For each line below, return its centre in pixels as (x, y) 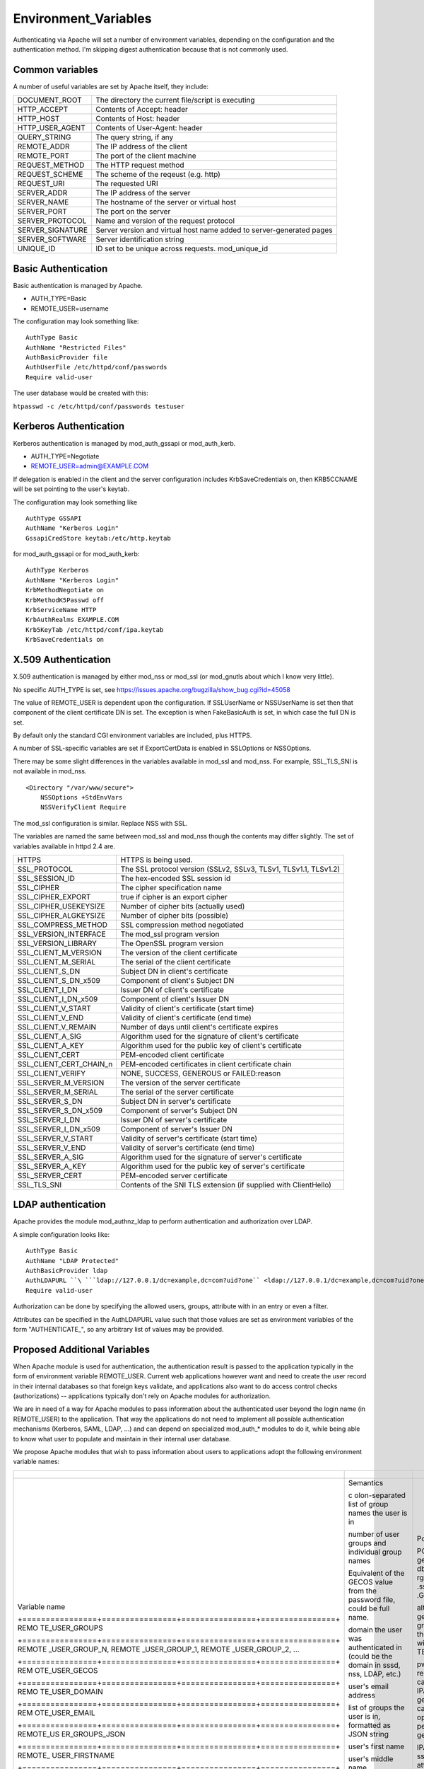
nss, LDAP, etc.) (375, 1673)
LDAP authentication (59, 1205)
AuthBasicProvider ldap (67, 1271)
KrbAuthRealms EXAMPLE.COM (72, 620)
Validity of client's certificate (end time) (186, 1018)
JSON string (368, 1734)
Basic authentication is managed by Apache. (78, 285)
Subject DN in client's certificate (174, 971)
